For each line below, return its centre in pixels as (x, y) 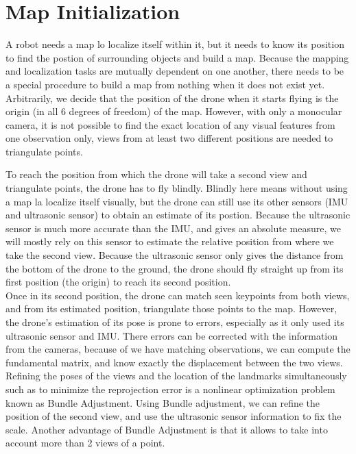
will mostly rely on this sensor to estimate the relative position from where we (170, 241)
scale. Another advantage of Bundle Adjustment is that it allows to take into (167, 429)
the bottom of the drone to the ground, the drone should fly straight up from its (175, 268)
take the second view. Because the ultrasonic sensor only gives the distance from (175, 255)
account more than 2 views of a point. (85, 443)
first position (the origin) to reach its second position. (118, 282)
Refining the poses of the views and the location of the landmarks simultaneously (176, 376)
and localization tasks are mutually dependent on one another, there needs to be (175, 71)
